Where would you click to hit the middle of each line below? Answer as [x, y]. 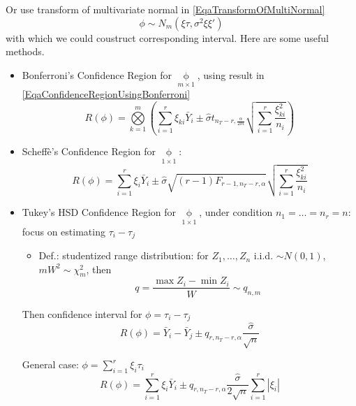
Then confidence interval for [82, 313]
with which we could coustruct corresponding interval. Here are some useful [167, 37]
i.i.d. [264, 255]
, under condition [236, 212]
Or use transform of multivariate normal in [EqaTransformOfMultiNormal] [165, 9]
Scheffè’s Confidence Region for [89, 151]
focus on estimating [64, 231]
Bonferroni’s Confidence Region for [97, 74]
